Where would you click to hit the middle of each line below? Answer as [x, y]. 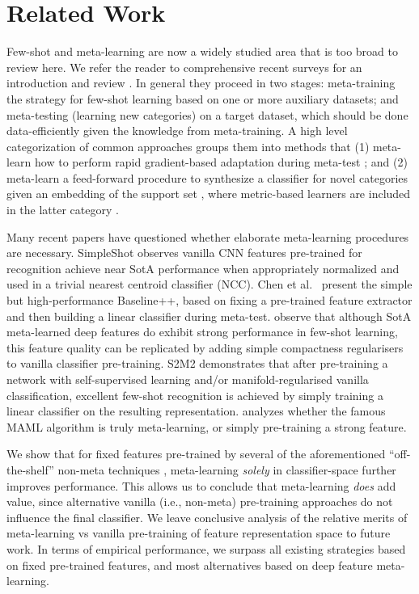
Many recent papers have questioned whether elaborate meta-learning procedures [208, 236]
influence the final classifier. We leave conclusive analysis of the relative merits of [207, 517]
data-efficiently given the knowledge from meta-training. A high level [177, 131]
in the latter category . [63, 210]
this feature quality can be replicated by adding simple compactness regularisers [205, 347]
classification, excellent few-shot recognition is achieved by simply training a [195, 395]
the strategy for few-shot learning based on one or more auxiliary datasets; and [203, 98]
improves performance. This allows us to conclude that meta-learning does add [201, 485]
